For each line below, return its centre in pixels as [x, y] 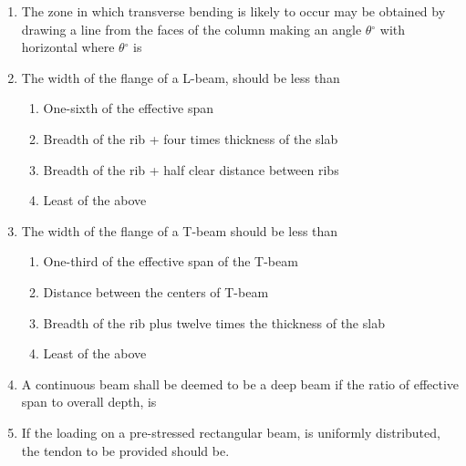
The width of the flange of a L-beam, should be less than [181, 77]
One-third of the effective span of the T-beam [171, 261]
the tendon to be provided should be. [125, 450]
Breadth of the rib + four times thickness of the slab [191, 138]
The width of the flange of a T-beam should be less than [180, 230]
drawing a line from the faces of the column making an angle [192, 29]
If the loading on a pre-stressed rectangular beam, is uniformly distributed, [231, 432]
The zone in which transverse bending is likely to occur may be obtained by [233, 11]
